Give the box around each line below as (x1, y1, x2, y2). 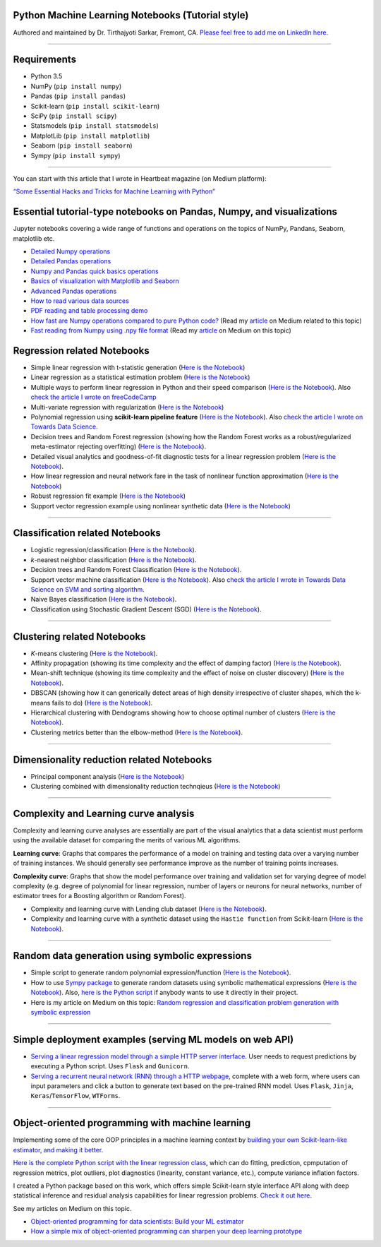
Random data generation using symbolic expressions (13, 950, 252, 962)
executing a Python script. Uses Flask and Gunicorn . (30, 1062, 190, 1070)
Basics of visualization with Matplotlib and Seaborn (30, 277, 179, 285)
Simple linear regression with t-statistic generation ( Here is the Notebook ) (30, 364, 246, 372)
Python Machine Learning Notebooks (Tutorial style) (13, 9, 249, 21)
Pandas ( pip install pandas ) (30, 92, 126, 100)
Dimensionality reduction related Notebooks (13, 753, 212, 765)
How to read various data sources (30, 297, 130, 305)
